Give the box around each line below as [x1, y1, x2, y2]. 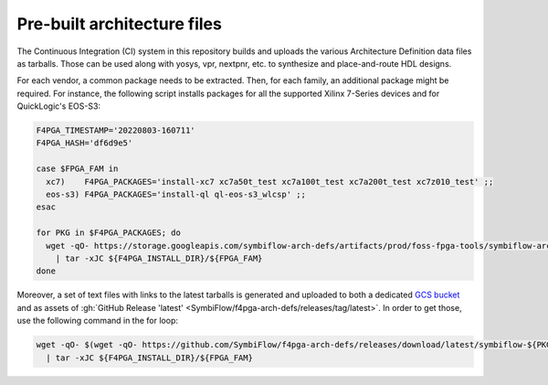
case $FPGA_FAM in [36, 164, 119, 174]
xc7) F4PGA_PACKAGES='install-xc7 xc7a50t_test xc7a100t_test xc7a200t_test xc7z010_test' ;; [46, 176, 494, 187]
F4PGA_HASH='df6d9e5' [36, 138, 133, 148]
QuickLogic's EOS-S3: [16, 101, 100, 112]
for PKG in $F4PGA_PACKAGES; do [36, 228, 182, 238]
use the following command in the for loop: [16, 315, 178, 326]
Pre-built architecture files [16, 14, 223, 34]
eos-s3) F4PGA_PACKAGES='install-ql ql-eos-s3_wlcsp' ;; [46, 189, 306, 200]
